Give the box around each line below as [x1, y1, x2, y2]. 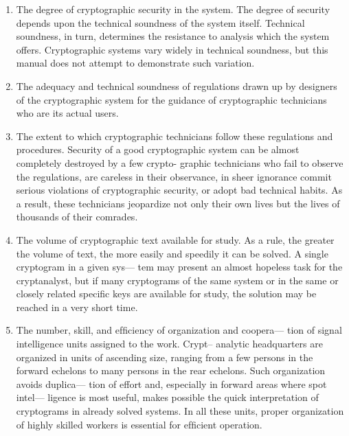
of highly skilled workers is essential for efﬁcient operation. [16, 417, 262, 431]
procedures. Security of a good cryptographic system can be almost [16, 142, 300, 157]
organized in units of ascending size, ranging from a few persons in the [16, 349, 313, 364]
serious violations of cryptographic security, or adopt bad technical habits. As [16, 183, 343, 197]
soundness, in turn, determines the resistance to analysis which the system [16, 29, 330, 43]
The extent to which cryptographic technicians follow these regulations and [16, 128, 333, 143]
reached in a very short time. [16, 299, 138, 314]
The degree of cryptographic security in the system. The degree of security [16, 2, 330, 16]
